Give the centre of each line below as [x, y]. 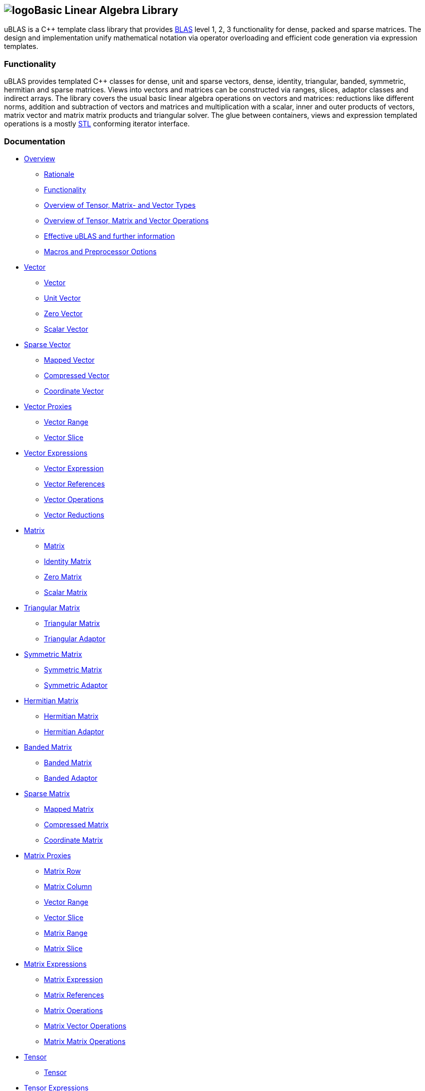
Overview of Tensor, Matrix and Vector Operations [126, 220]
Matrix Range [66, 933]
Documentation [35, 141]
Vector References [75, 484]
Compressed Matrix [76, 824]
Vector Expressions [56, 453]
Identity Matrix [68, 561]
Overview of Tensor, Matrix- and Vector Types [120, 205]
